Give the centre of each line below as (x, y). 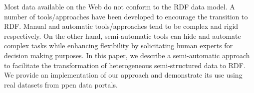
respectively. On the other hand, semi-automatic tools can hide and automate (123, 36)
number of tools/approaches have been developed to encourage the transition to (126, 16)
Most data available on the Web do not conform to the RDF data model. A (120, 6)
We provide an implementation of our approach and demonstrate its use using (123, 75)
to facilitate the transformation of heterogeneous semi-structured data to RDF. (125, 65)
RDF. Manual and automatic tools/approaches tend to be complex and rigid (121, 26)
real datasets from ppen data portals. (61, 84)
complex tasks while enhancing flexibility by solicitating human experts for (119, 46)
